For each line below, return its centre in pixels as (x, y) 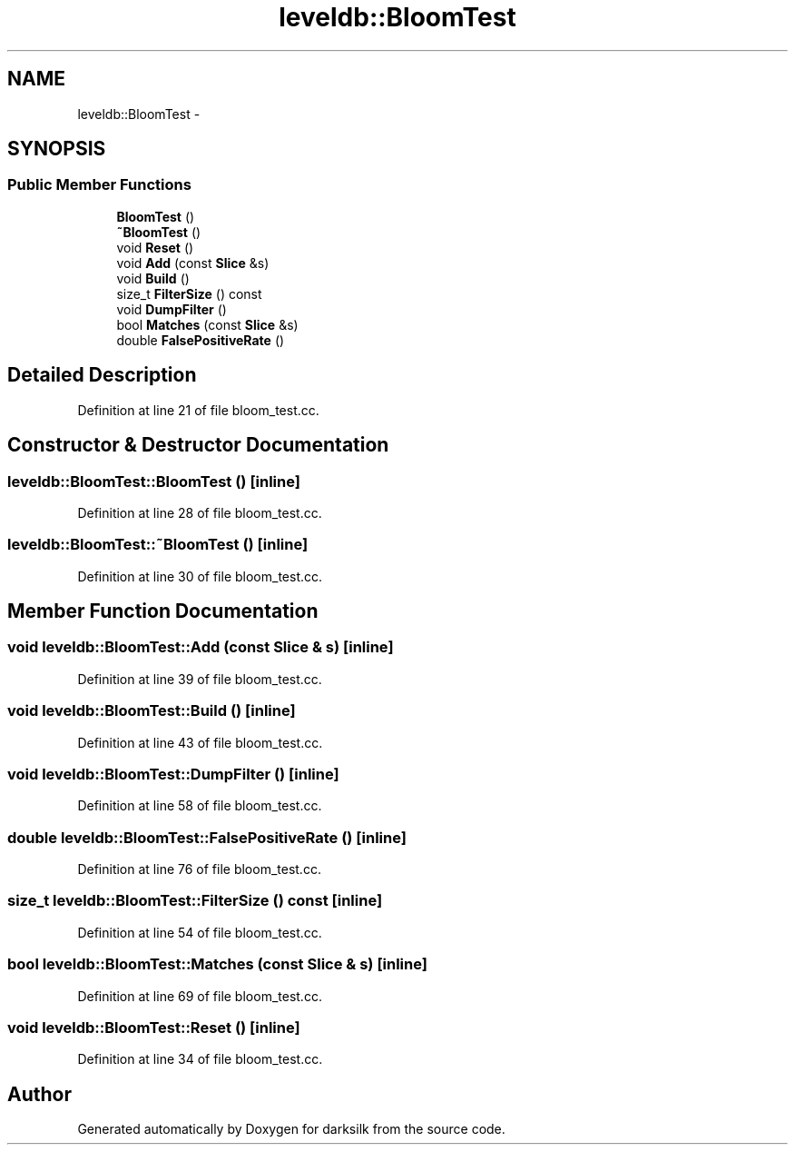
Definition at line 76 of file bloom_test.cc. (199, 869)
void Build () (153, 278)
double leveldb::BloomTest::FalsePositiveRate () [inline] (207, 837)
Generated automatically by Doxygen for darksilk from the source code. (291, 1129)
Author (39, 1094)
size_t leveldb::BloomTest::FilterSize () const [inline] (195, 901)
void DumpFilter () (172, 309)
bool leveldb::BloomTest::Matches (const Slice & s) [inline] (217, 964)
